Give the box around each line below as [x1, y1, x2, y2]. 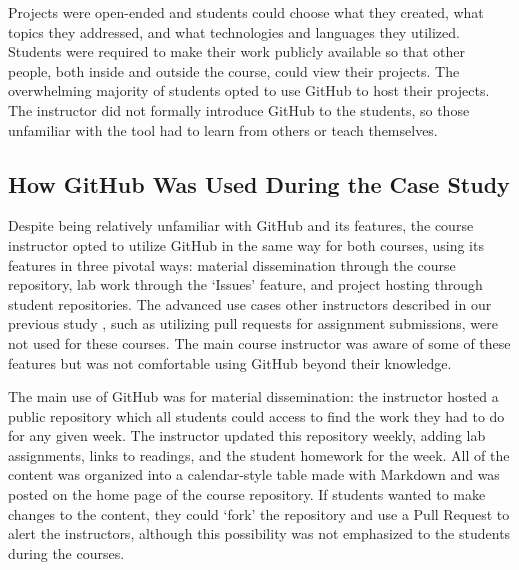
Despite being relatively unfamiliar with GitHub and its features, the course [8, 215, 474, 236]
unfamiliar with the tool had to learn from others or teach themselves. [8, 119, 438, 140]
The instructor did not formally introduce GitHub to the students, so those [8, 99, 470, 120]
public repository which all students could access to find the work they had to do [8, 405, 505, 426]
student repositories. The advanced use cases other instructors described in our [8, 293, 492, 314]
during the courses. [8, 542, 125, 563]
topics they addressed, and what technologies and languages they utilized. [8, 21, 460, 42]
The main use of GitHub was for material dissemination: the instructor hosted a [8, 386, 499, 407]
